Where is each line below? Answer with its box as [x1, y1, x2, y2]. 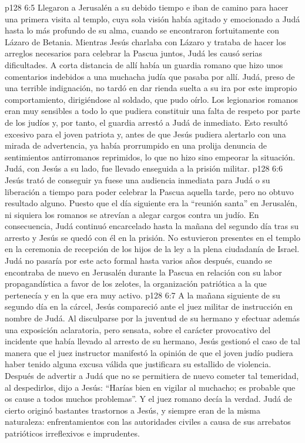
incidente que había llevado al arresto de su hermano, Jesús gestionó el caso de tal [5, 335, 300, 347]
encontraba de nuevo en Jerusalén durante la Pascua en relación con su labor [5, 266, 282, 278]
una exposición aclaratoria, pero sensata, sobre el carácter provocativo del [5, 323, 271, 335]
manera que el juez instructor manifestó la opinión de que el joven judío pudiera [5, 346, 293, 358]
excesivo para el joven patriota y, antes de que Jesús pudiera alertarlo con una [5, 127, 286, 140]
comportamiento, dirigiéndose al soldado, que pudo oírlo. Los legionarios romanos [5, 93, 298, 105]
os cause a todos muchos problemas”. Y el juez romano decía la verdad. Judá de [5, 392, 292, 405]
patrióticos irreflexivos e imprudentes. [5, 427, 140, 439]
